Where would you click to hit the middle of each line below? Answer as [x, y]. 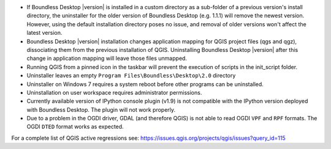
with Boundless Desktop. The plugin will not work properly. [101, 109]
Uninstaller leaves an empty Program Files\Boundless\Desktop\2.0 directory [131, 76]
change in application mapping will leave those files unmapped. [107, 59]
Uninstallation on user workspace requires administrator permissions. [114, 92]
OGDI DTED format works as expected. [75, 127]
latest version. [44, 33]
